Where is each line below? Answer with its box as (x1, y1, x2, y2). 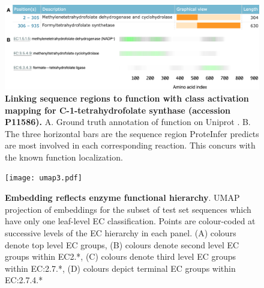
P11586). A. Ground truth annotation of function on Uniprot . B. (5, 115, 251, 128)
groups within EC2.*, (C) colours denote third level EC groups (5, 250, 236, 263)
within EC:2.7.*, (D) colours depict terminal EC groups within (5, 262, 236, 274)
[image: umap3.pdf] (5, 174, 82, 183)
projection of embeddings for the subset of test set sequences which (5, 203, 251, 215)
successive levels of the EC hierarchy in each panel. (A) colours (5, 226, 236, 239)
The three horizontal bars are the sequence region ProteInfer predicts (5, 127, 259, 139)
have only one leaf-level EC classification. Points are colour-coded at (5, 215, 256, 227)
